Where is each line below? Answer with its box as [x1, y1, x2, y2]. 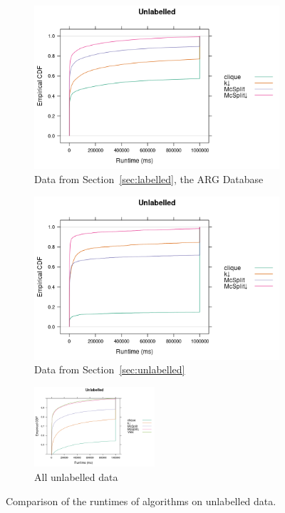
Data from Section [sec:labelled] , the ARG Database [34, 171, 264, 186]
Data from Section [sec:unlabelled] [34, 362, 185, 377]
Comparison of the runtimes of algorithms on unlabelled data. [6, 493, 276, 508]
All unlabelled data [34, 469, 118, 484]
